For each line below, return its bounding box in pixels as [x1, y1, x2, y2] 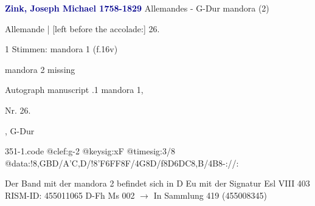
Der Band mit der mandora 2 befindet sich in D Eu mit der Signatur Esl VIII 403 [5, 177, 310, 190]
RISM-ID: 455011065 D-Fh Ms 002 [5, 188, 135, 201]
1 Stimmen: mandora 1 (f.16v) [5, 43, 118, 55]
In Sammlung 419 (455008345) [153, 188, 267, 201]
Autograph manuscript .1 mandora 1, [5, 83, 144, 96]
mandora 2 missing [5, 63, 75, 75]
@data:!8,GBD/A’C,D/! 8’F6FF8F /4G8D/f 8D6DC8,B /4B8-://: [5, 156, 239, 169]
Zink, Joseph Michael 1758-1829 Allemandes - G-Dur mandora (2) [5, 2, 269, 14]
